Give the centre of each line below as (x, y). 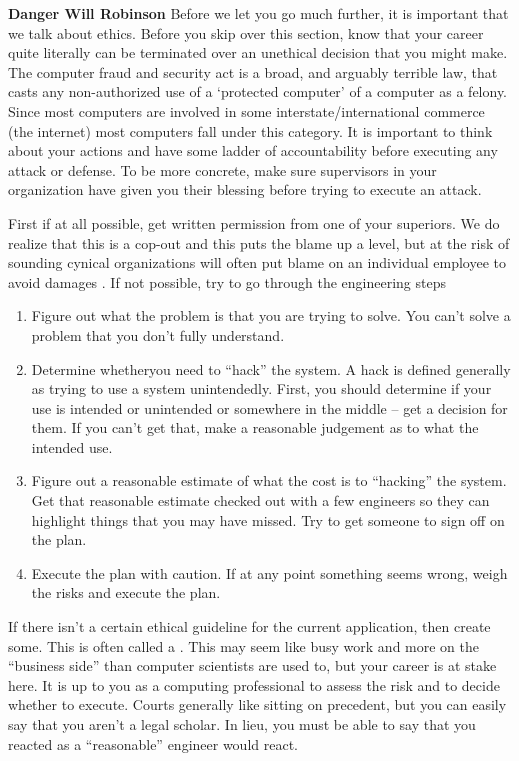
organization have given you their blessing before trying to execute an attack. (245, 189)
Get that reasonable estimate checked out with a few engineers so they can (260, 500)
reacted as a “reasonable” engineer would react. (153, 743)
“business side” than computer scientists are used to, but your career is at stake (252, 665)
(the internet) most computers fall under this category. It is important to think (250, 130)
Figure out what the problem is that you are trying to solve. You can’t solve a (271, 315)
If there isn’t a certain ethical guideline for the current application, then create (249, 626)
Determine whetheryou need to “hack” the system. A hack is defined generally (271, 368)
